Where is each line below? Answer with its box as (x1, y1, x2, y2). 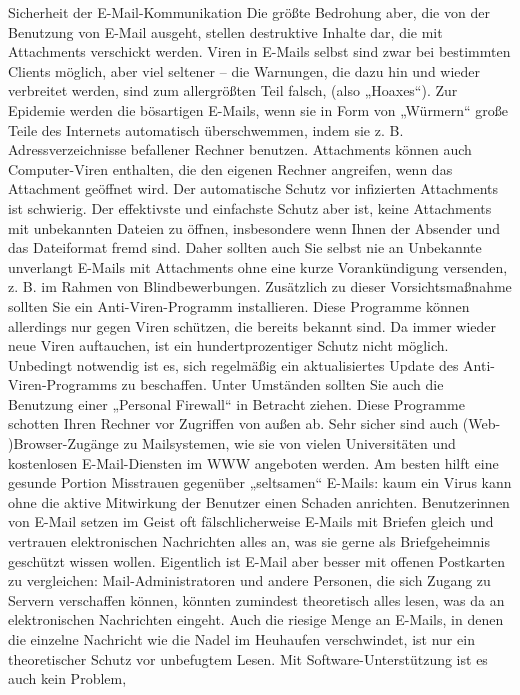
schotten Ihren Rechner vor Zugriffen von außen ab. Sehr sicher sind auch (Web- (8, 413, 501, 434)
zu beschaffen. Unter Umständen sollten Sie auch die (121, 374, 444, 395)
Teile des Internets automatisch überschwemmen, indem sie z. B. (8, 119, 404, 140)
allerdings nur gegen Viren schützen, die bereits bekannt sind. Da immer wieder (8, 315, 497, 336)
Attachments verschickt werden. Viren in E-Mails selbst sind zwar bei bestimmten (8, 41, 511, 62)
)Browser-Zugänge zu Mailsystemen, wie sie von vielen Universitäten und (8, 433, 456, 454)
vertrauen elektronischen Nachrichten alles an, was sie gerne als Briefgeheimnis (8, 531, 490, 552)
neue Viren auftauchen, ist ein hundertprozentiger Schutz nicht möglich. (8, 335, 449, 356)
